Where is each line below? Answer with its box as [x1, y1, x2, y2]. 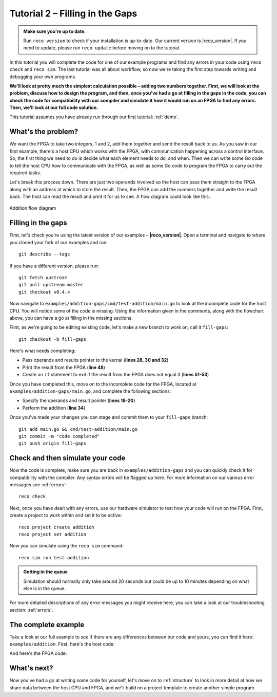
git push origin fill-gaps [18, 441, 87, 447]
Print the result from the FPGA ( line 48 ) [22, 364, 105, 370]
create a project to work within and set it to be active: [9, 512, 123, 519]
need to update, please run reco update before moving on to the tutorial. [23, 45, 181, 51]
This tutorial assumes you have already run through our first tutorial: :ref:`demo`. [9, 114, 180, 120]
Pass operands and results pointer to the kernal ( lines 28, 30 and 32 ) [22, 357, 169, 363]
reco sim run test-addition [18, 555, 89, 560]
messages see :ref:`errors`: [9, 482, 67, 488]
